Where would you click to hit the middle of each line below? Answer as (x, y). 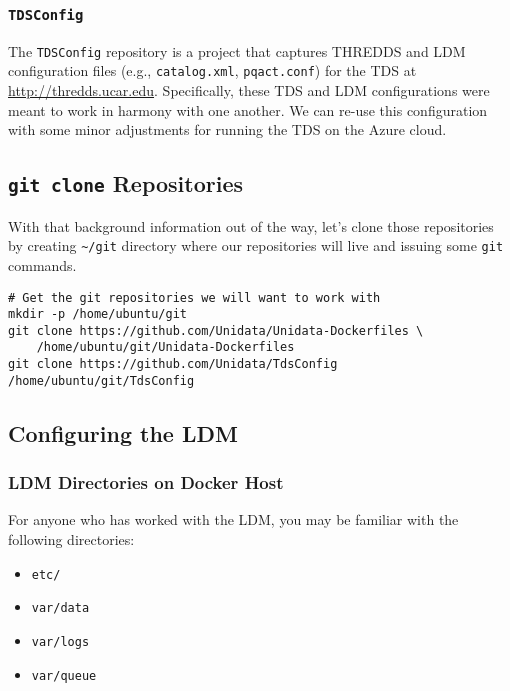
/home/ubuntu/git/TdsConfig (101, 380)
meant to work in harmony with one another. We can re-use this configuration (248, 109)
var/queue (64, 675)
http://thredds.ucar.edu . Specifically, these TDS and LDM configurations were (249, 90)
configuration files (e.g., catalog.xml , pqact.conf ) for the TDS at (212, 70)
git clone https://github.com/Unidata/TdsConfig (173, 364)
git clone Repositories (126, 183)
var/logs (60, 641)
